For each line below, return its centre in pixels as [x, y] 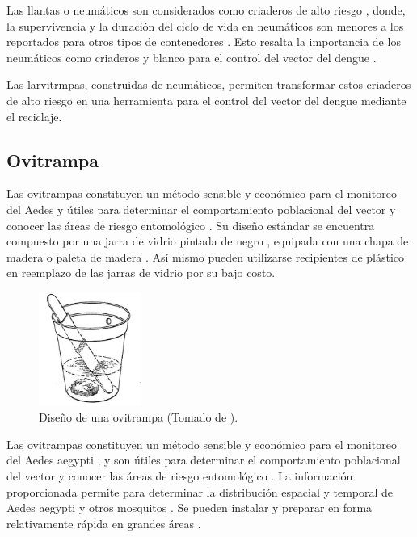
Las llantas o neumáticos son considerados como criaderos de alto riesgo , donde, [206, 10]
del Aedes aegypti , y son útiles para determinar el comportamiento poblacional [204, 460]
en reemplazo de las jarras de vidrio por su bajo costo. [141, 273]
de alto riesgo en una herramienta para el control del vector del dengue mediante [206, 100]
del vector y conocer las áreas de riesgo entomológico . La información [180, 475]
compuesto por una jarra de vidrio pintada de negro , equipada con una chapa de [208, 241]
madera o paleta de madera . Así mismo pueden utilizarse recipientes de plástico [206, 256]
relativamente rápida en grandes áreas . [104, 523]
